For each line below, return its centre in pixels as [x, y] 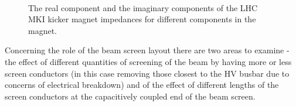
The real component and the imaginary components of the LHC [143, 7]
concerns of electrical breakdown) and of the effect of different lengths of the [142, 85]
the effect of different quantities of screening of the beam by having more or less [148, 61]
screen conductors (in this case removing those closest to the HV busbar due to [147, 73]
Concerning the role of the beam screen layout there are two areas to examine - [147, 50]
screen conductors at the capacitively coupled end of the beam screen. [130, 96]
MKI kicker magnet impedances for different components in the [142, 19]
